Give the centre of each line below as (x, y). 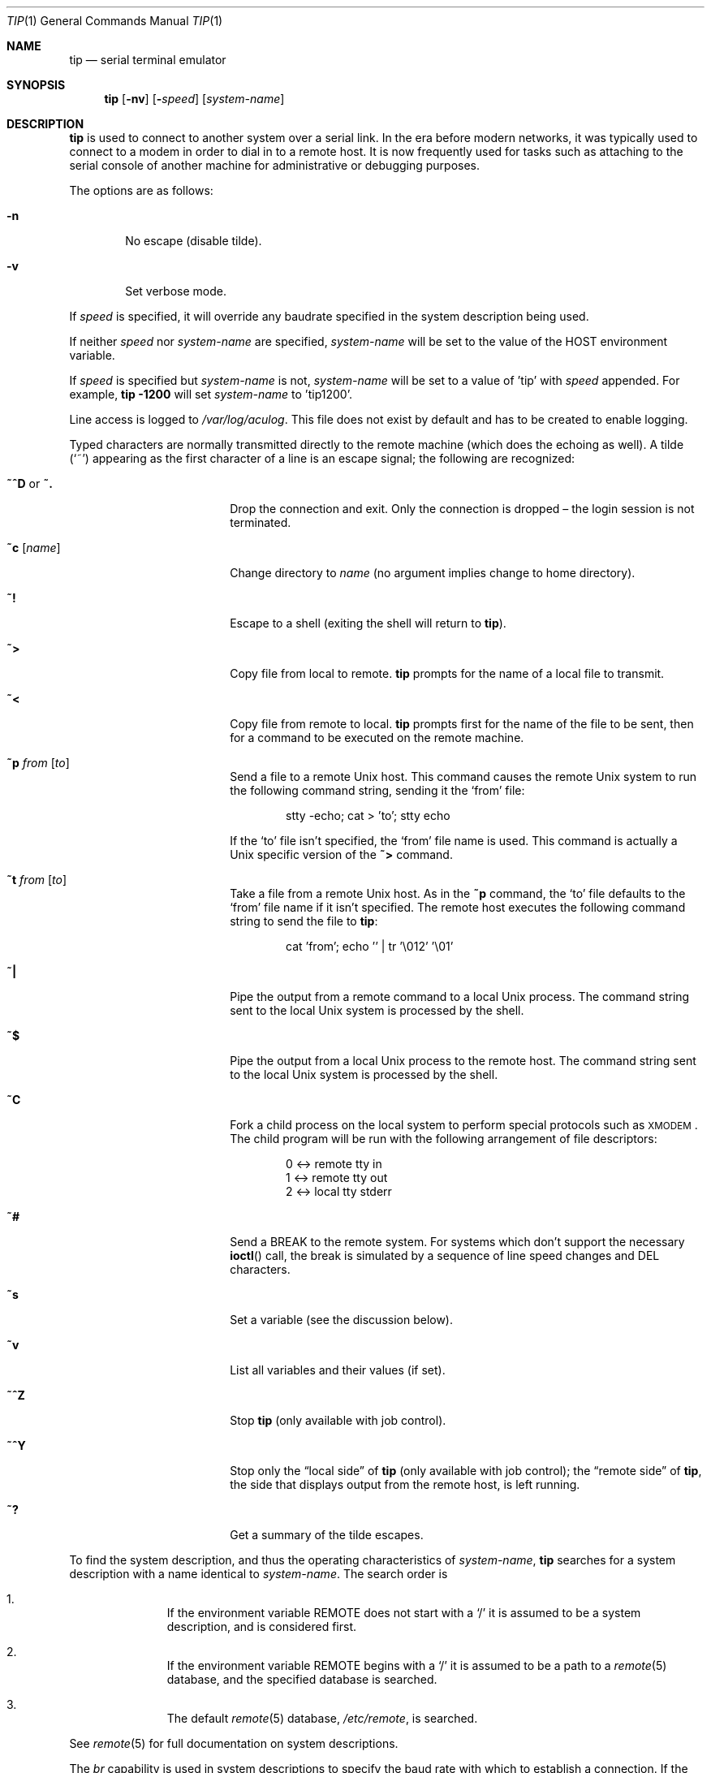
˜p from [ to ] (38, 763)
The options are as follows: (141, 190)
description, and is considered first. (261, 1626)
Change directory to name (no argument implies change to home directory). (433, 573)
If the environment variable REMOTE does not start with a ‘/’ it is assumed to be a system (404, 1613)
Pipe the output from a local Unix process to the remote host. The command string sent (463, 1061)
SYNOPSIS (36, 85)
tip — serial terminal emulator (148, 60)
